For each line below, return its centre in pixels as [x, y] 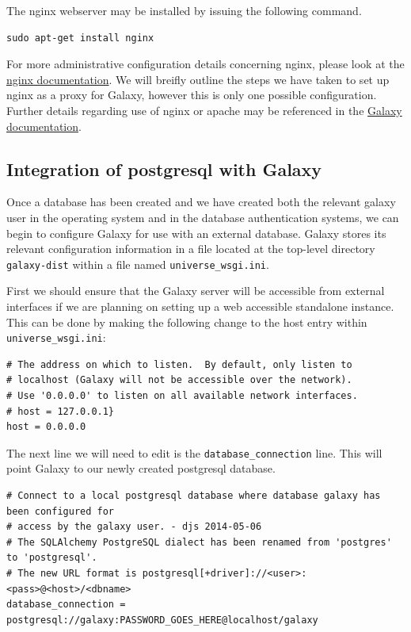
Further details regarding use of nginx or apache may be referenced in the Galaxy [204, 110]
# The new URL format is [72, 574]
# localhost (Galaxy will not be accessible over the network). [179, 380]
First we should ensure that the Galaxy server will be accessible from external [196, 291]
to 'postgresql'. [52, 558]
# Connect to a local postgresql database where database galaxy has [194, 496]
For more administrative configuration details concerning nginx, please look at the [205, 64]
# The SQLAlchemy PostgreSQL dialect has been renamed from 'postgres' [199, 542]
